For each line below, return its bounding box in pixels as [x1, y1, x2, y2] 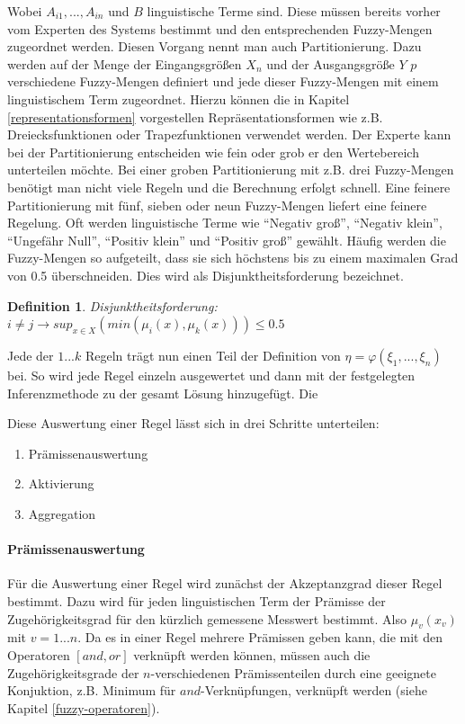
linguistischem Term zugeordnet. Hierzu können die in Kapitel [7, 89, 350, 108]
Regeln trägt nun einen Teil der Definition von [85, 346, 341, 365]
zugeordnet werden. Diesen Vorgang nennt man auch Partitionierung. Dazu [7, 37, 422, 56]
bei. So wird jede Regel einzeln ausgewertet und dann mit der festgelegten [7, 366, 416, 385]
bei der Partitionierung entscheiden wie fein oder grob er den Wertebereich [7, 142, 419, 161]
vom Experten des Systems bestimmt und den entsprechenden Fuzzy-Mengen [7, 19, 433, 38]
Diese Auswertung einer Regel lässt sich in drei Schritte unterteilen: [7, 414, 380, 433]
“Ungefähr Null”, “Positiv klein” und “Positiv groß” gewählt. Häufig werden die [7, 230, 446, 249]
